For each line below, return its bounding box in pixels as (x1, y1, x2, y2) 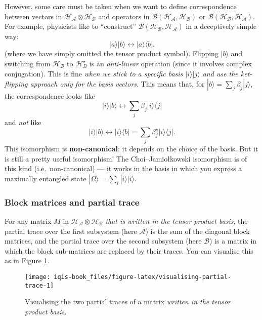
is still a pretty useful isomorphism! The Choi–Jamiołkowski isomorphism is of (5, 153, 247, 164)
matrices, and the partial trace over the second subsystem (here (5, 235, 202, 246)
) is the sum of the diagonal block (145, 225, 250, 236)
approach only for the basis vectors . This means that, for (30, 78, 205, 89)
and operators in (98, 11, 150, 21)
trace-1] (25, 282, 54, 289)
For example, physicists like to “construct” (5, 21, 136, 31)
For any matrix (5, 216, 52, 226)
